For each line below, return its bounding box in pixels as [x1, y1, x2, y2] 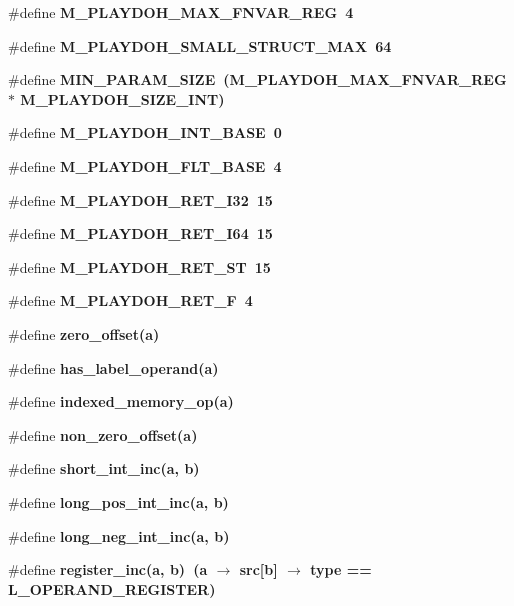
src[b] [239, 559, 278, 580]
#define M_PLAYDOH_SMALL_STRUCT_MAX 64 [8, 35, 392, 56]
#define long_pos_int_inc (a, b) [8, 491, 229, 512]
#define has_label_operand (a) [8, 357, 219, 378]
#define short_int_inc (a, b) [8, 458, 200, 479]
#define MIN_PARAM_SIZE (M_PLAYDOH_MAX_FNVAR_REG [8, 69, 507, 90]
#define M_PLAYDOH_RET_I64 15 [8, 223, 273, 244]
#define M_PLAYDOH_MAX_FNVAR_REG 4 [8, 2, 354, 22]
